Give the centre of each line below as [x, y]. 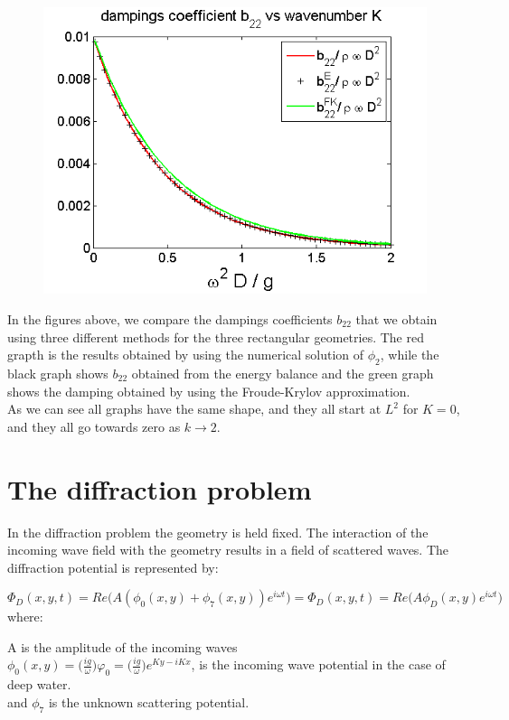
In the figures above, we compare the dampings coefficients [170, 319]
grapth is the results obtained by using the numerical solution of [186, 355]
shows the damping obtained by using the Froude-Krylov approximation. [209, 391]
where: [25, 617]
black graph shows [58, 373]
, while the [410, 355]
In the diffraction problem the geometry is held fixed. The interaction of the [218, 532]
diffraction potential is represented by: [113, 567]
